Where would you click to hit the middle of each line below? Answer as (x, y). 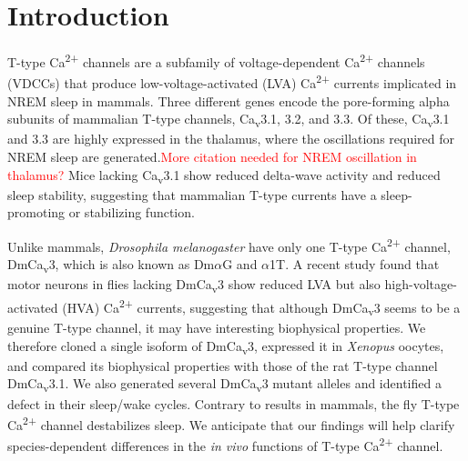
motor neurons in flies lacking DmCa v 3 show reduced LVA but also (194, 286)
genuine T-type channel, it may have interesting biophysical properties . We (217, 328)
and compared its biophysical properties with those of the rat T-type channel (223, 365)
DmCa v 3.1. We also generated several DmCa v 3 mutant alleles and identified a (224, 385)
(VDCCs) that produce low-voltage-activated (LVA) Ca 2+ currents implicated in (232, 82)
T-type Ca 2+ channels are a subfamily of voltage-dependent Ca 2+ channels (216, 60)
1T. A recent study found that (355, 264)
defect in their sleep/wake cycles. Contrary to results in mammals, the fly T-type (234, 403)
